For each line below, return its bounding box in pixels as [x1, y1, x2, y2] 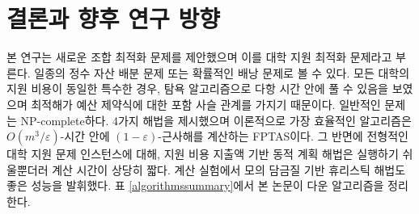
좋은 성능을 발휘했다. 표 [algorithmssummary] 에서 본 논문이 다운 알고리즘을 [6, 177, 384, 194]
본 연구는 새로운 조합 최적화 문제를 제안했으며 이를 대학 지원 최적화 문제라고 [6, 48, 392, 65]
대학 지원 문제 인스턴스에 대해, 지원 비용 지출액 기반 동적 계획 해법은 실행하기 [6, 145, 399, 162]
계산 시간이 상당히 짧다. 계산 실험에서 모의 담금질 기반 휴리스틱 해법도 [52, 161, 406, 178]
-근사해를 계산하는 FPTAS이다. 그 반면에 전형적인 [158, 128, 408, 145]
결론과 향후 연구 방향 [6, 2, 221, 35]
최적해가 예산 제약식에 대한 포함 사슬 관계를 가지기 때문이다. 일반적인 [31, 95, 381, 112]
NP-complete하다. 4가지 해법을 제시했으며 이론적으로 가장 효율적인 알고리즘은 [20, 111, 412, 128]
